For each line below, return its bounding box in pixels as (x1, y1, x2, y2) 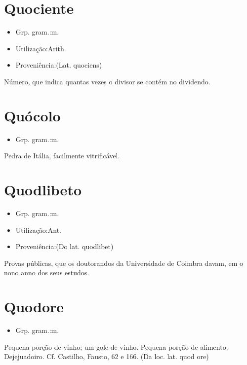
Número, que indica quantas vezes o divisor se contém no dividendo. (4, 76, 210, 86)
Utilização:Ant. (15, 224, 61, 235)
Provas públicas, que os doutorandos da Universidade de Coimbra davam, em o (4, 257, 244, 268)
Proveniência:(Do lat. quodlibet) (15, 241, 114, 252)
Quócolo (4, 105, 61, 125)
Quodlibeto (4, 180, 82, 199)
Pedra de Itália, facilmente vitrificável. (4, 150, 120, 161)
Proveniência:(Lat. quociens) (15, 60, 102, 70)
